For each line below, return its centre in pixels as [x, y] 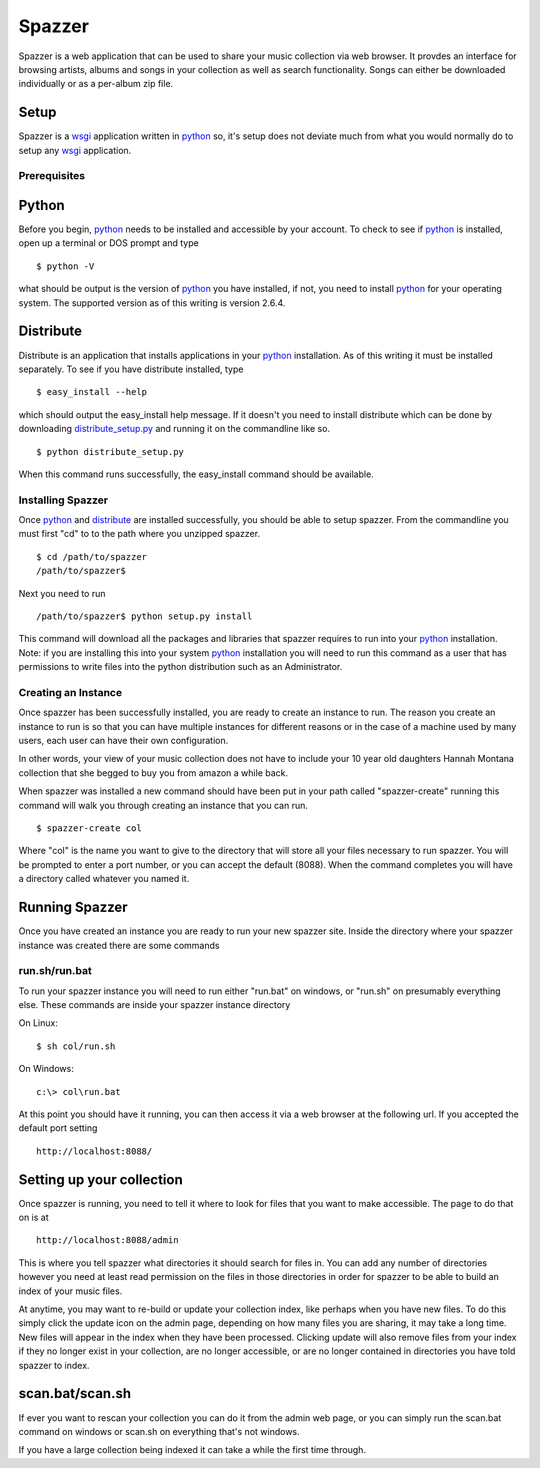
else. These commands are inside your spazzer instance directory [154, 1005]
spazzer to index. [54, 1365]
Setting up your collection [101, 1179]
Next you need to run [62, 593]
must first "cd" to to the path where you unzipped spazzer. [139, 534]
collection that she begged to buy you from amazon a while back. [153, 772]
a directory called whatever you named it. [104, 879]
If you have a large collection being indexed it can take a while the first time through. [192, 1450]
